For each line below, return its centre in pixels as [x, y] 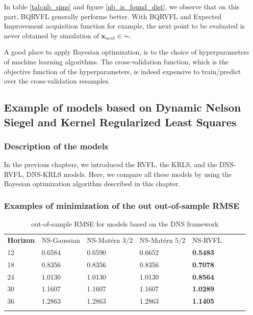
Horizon [21, 240]
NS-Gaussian [61, 240]
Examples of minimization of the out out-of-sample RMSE [122, 205]
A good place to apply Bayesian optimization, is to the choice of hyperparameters [127, 52]
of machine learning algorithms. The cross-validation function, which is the [116, 61]
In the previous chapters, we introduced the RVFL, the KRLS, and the [111, 164]
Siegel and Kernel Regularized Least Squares [120, 122]
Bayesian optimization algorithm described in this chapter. [92, 184]
